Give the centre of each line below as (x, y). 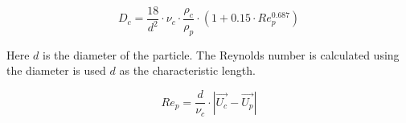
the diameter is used (56, 70)
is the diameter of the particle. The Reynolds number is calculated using (221, 54)
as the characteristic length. (187, 70)
